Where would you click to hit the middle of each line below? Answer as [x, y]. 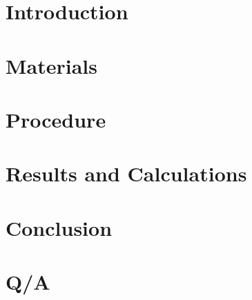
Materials [52, 65]
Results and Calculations [126, 173]
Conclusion [59, 227]
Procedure [56, 119]
